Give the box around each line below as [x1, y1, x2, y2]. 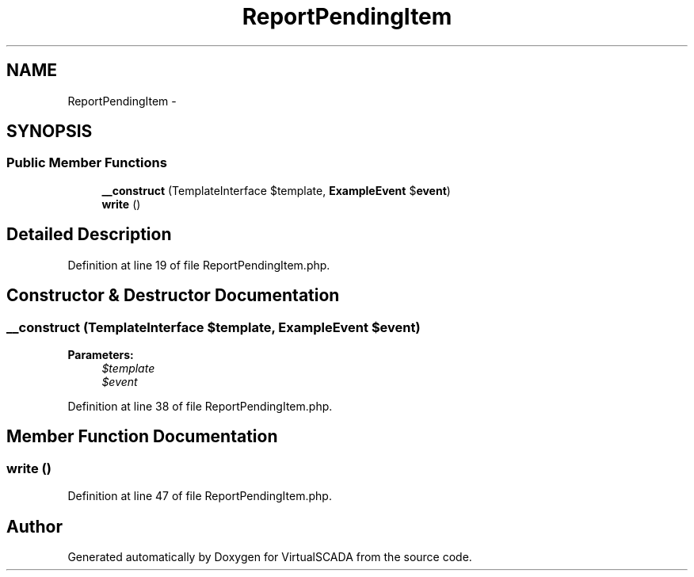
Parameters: [67, 347, 134, 361]
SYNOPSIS [6, 121, 93, 142]
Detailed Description [6, 224, 172, 245]
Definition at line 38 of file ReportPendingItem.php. [67, 399, 333, 413]
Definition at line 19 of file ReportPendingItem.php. [67, 258, 330, 272]
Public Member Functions [6, 155, 167, 171]
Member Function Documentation [6, 426, 278, 447]
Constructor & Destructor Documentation [6, 285, 340, 306]
